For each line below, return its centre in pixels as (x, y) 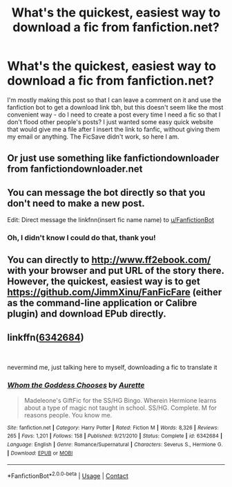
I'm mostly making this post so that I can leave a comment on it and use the (115, 100)
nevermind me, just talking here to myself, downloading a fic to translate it (112, 368)
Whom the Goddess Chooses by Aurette (76, 386)
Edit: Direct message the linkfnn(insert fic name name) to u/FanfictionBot (111, 220)
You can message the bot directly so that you (106, 192)
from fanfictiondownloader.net (75, 169)
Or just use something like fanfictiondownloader (113, 158)
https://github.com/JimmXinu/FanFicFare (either (115, 292)
